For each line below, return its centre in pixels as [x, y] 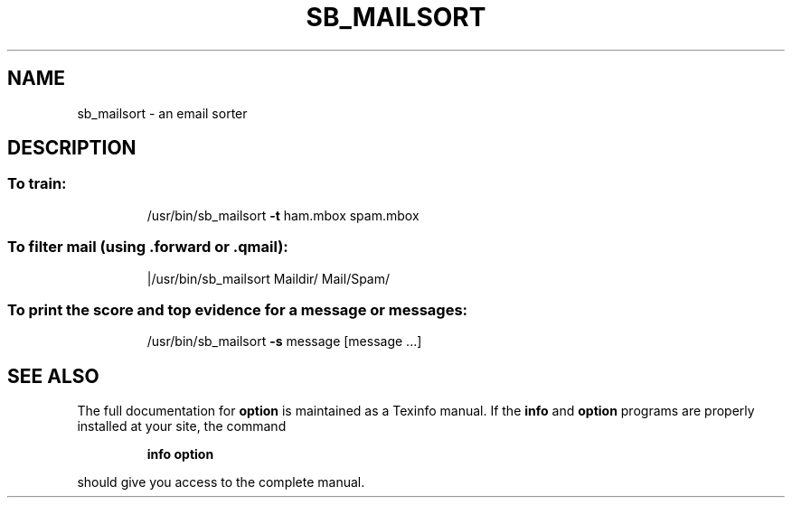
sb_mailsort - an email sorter [162, 113]
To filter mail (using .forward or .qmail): [148, 247]
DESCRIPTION [72, 148]
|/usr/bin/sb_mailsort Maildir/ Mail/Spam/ [269, 278]
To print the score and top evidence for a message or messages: [238, 309]
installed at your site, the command [182, 426]
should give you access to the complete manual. [221, 482]
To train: [37, 184]
